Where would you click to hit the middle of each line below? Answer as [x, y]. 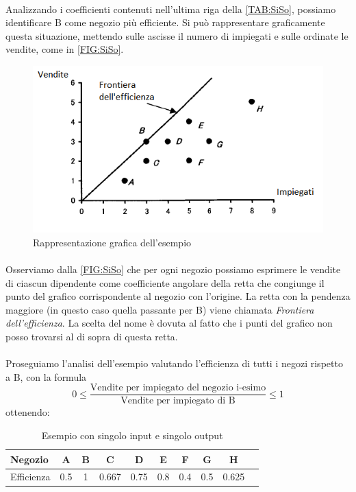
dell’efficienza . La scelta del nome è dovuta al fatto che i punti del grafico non [169, 323]
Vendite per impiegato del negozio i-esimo [178, 388]
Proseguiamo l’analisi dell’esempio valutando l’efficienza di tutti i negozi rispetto [174, 363]
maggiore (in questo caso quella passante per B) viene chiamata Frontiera [160, 309]
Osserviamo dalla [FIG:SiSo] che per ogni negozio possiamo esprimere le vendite [173, 269]
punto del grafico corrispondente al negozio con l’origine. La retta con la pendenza [178, 296]
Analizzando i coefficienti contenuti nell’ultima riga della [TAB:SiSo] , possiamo [171, 9]
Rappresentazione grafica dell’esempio [112, 242]
